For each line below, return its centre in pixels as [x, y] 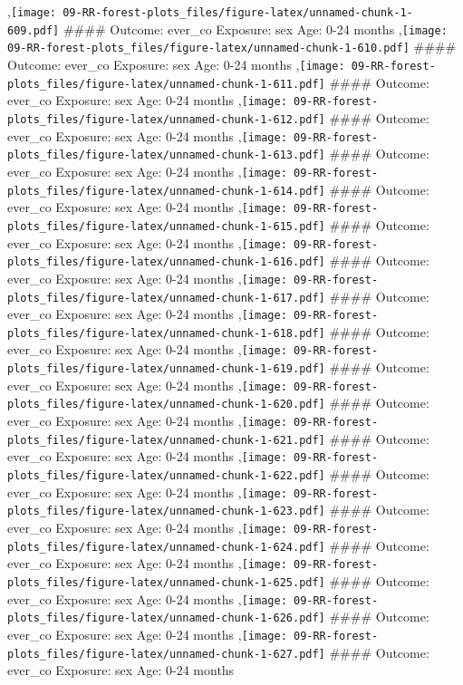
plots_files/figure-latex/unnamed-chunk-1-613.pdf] [166, 155]
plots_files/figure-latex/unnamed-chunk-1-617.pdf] [166, 298]
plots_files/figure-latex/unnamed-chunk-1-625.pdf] [166, 583]
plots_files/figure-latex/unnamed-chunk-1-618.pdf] [166, 333]
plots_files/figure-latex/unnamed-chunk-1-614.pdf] [166, 191]
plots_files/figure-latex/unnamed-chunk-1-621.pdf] [166, 440]
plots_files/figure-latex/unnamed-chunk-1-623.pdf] [166, 511]
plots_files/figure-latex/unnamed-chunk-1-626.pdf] [166, 618]
